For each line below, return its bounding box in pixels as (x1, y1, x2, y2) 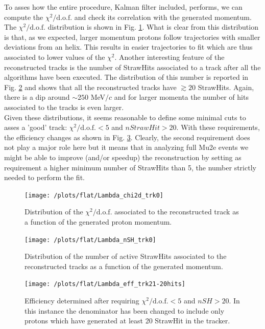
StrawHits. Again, (198, 81, 254, 92)
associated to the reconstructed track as (114, 206, 239, 217)
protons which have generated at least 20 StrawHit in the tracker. (25, 315, 230, 326)
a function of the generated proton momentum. (25, 216, 172, 227)
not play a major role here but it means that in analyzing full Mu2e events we (4, 142, 249, 152)
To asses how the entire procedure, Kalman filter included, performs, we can (4, 2, 243, 12)
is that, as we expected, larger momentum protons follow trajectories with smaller (4, 31, 260, 42)
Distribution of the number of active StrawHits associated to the (25, 251, 227, 261)
